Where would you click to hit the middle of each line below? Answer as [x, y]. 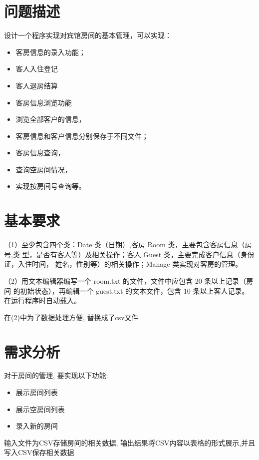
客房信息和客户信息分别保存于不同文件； [82, 136]
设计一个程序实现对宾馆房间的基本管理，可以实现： [88, 35]
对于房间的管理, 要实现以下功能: [56, 375]
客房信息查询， [40, 153]
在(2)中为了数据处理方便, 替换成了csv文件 [71, 317]
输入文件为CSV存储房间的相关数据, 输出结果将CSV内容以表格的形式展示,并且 [130, 442]
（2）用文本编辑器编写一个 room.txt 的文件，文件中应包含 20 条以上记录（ [125, 280]
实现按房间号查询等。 [51, 186]
